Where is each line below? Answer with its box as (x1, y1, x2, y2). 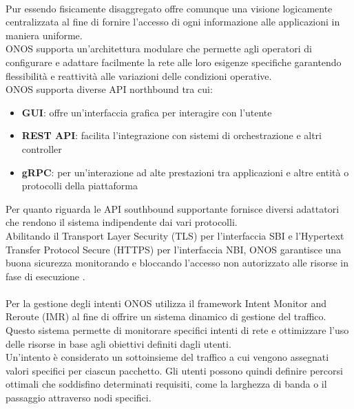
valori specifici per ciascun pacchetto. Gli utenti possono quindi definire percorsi (6, 363, 343, 377)
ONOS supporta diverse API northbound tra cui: (6, 82, 213, 96)
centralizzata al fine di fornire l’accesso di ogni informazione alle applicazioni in (6, 14, 340, 29)
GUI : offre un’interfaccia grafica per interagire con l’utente (21, 105, 272, 119)
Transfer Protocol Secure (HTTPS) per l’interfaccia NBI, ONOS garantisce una (6, 242, 342, 256)
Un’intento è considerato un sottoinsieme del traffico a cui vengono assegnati (6, 350, 329, 364)
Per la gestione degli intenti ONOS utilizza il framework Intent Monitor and (6, 295, 326, 310)
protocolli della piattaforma (21, 178, 138, 193)
